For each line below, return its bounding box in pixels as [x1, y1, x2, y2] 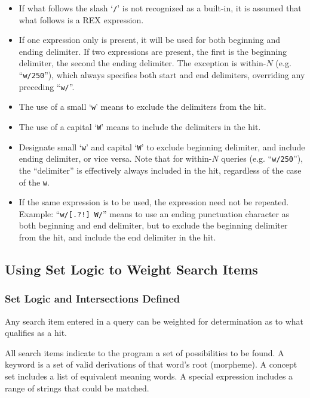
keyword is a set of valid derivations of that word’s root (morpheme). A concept [5, 358, 297, 371]
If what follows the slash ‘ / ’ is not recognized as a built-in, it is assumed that [19, 2, 302, 14]
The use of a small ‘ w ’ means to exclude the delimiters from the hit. [19, 100, 266, 113]
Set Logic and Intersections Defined [5, 291, 180, 306]
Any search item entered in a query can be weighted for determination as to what [5, 314, 304, 327]
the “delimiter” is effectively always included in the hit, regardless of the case [19, 163, 302, 176]
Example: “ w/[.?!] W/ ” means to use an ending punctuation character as [19, 207, 290, 220]
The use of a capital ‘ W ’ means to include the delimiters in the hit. [19, 121, 261, 132]
